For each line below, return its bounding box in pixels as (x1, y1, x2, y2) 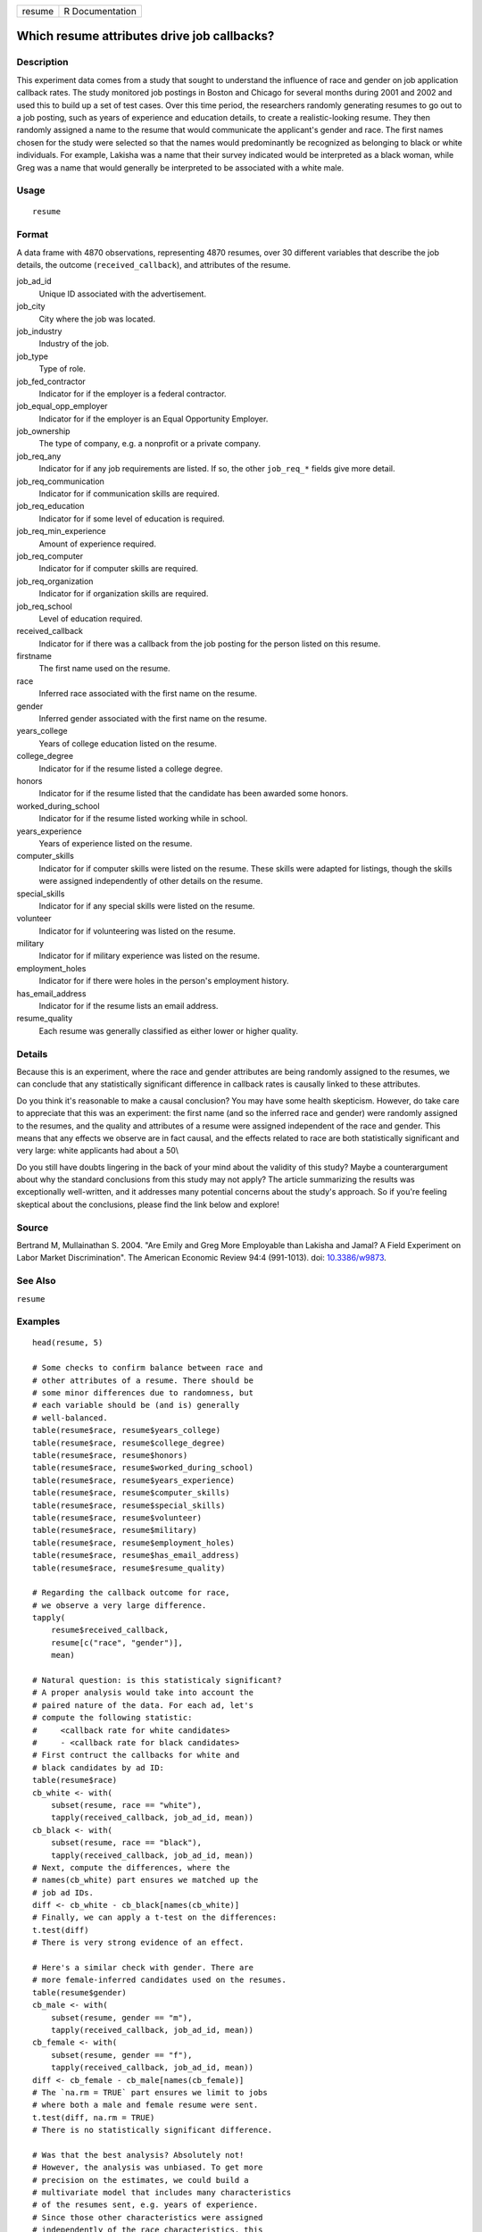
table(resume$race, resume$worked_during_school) (32, 1462, 254, 1473)
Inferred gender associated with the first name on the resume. (38, 713, 268, 724)
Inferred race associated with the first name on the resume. (38, 688, 258, 699)
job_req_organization (16, 576, 94, 587)
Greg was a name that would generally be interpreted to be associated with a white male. (16, 162, 345, 173)
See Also (16, 1275, 56, 1287)
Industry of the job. (38, 338, 110, 349)
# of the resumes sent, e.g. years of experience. (32, 2200, 259, 2210)
